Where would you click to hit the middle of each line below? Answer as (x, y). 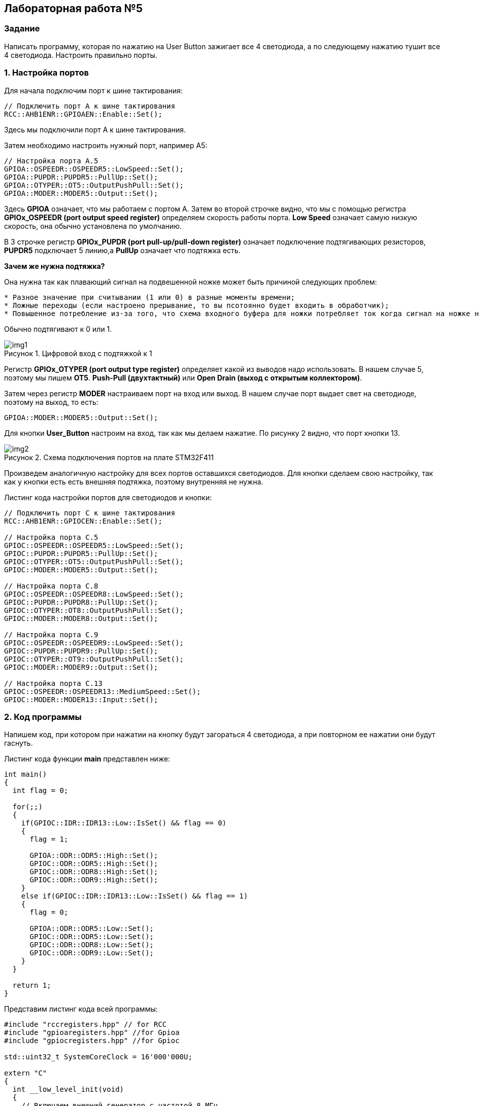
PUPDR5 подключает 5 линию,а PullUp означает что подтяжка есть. (122, 250)
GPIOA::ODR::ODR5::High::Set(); (94, 856)
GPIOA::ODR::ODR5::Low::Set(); (92, 929)
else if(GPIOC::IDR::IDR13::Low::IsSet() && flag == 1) (134, 896)
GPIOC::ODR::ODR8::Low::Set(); (92, 945)
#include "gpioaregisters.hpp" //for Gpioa (92, 1033)
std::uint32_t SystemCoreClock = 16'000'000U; (98, 1057)
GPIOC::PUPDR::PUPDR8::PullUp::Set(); (81, 602)
